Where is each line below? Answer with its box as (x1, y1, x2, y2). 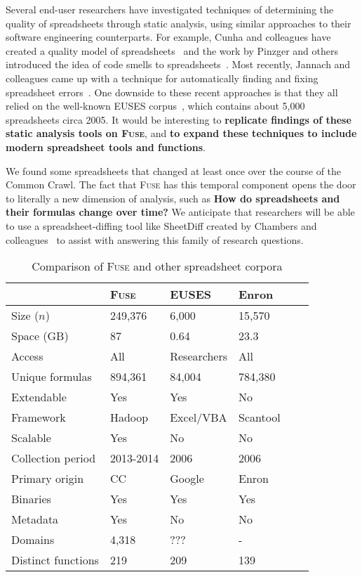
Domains (11, 531, 55, 548)
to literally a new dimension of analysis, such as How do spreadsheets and (6, 190, 340, 205)
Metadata (11, 511, 59, 528)
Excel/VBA (170, 409, 227, 426)
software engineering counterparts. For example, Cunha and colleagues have (6, 30, 331, 44)
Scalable (11, 429, 51, 446)
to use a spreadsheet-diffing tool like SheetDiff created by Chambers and (6, 218, 317, 233)
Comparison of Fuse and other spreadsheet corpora (32, 258, 283, 275)
